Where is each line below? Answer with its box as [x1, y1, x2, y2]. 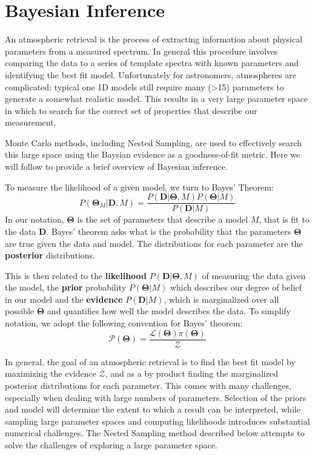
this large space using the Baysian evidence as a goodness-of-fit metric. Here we [5, 148, 300, 161]
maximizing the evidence [5, 367, 96, 380]
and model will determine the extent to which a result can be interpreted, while [5, 403, 300, 416]
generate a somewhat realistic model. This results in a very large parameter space [5, 92, 308, 105]
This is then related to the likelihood [5, 269, 147, 281]
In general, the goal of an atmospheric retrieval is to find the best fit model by [5, 355, 296, 368]
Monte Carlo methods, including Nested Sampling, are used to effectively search [5, 136, 302, 149]
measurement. [5, 116, 56, 129]
